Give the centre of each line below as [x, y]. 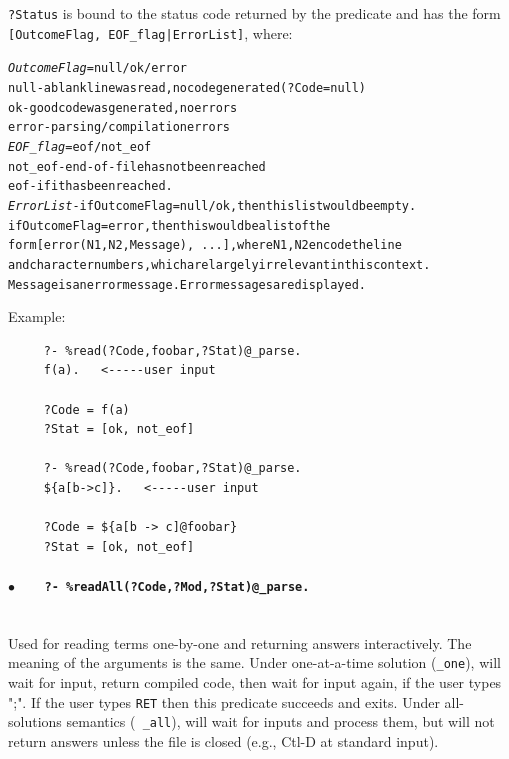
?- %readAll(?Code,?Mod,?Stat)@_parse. [177, 586]
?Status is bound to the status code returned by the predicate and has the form [254, 13]
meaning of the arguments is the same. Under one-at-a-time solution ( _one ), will [254, 662]
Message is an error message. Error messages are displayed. [187, 284]
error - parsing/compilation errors [119, 127]
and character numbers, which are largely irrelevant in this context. [219, 264]
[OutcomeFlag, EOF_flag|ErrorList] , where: [150, 32]
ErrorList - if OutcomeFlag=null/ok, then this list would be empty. [212, 205]
